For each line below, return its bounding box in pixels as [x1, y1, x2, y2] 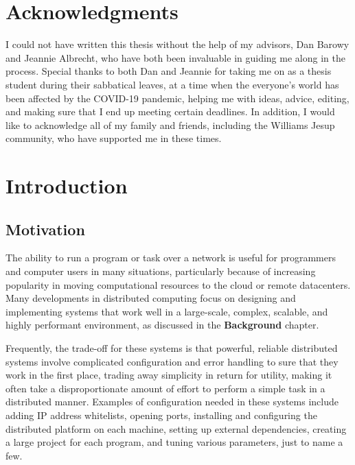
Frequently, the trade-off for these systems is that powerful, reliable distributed [5, 341, 338, 355]
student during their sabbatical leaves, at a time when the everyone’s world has [5, 77, 339, 91]
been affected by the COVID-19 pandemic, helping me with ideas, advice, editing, [5, 91, 350, 105]
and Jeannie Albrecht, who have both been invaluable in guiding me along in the [5, 50, 345, 64]
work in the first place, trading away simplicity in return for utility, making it [5, 368, 332, 382]
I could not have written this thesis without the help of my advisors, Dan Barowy [5, 37, 350, 51]
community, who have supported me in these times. [5, 131, 222, 145]
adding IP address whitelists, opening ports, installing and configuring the [5, 407, 317, 422]
